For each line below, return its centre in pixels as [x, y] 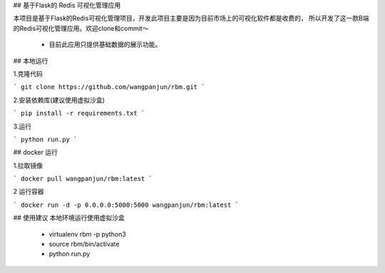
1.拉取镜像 [28, 165]
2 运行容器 [29, 192]
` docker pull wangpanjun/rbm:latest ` [83, 179]
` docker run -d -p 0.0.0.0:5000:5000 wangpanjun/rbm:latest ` [126, 205]
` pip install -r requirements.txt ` [79, 113]
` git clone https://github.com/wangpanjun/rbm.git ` [109, 87]
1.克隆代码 [28, 73]
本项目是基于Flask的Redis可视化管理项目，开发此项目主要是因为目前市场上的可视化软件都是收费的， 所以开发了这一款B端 [191, 19]
